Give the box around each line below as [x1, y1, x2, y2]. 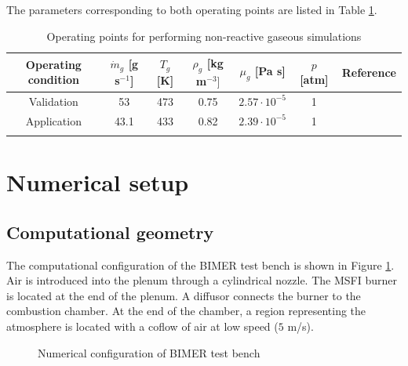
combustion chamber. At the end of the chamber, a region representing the [6, 303, 366, 319]
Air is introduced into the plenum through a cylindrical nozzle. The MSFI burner [6, 272, 397, 288]
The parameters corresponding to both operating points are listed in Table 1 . [6, 2, 377, 17]
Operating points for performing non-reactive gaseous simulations [46, 27, 362, 44]
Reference [341, 63, 396, 80]
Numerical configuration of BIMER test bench [38, 344, 260, 361]
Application [25, 112, 82, 129]
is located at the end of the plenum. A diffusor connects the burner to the [6, 287, 361, 303]
